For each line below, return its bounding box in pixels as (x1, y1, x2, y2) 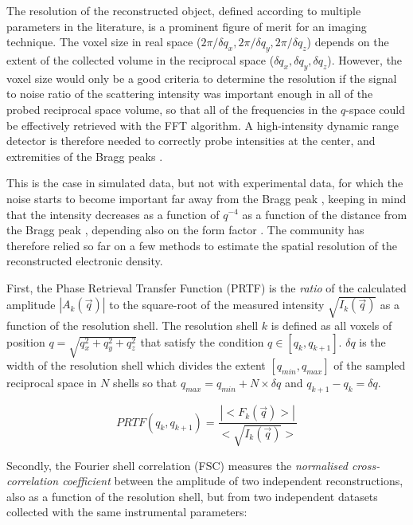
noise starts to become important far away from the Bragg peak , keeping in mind (6, 190, 407, 206)
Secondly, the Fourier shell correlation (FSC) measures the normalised (6, 456, 348, 473)
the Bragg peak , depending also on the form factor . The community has (6, 221, 364, 238)
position (6, 333, 45, 350)
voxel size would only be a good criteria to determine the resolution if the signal (6, 69, 397, 86)
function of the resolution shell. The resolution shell (6, 317, 259, 334)
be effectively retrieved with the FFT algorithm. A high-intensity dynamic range (6, 116, 399, 133)
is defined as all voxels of (271, 317, 392, 334)
